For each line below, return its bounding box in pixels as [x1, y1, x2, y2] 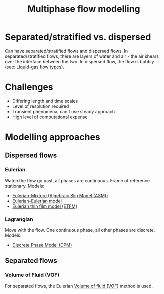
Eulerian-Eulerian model [12, 198, 62, 204]
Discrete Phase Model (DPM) [12, 242, 72, 248]
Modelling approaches [5, 131, 101, 143]
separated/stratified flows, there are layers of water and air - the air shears [5, 53, 159, 59]
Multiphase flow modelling [27, 3, 141, 15]
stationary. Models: [5, 183, 45, 189]
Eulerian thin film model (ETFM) [12, 203, 77, 209]
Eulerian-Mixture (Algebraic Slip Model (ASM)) [12, 192, 108, 198]
